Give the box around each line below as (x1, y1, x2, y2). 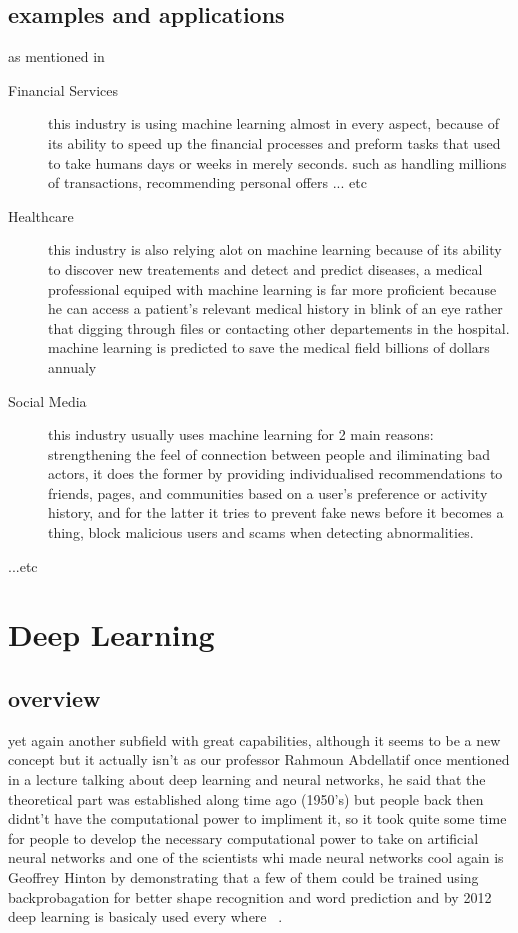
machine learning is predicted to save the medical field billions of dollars (48, 337, 490, 358)
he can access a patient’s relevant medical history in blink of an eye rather (48, 298, 503, 319)
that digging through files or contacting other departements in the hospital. (48, 317, 510, 338)
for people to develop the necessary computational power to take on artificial (8, 827, 479, 848)
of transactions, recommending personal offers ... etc (48, 172, 367, 193)
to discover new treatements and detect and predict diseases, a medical (48, 258, 483, 279)
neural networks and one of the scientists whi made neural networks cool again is (8, 847, 504, 868)
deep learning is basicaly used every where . (8, 906, 283, 927)
